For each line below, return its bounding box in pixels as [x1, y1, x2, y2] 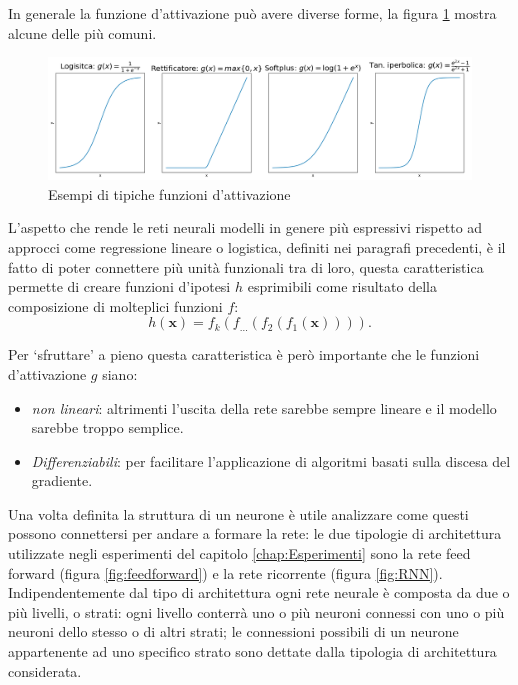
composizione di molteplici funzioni [8, 295, 223, 316]
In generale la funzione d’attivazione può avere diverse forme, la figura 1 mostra [8, 3, 497, 23]
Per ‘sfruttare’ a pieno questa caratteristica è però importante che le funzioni [8, 344, 480, 365]
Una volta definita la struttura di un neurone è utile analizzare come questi [8, 503, 469, 524]
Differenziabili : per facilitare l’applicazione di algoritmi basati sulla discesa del [31, 450, 511, 471]
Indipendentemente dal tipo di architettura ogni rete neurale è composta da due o [8, 582, 510, 603]
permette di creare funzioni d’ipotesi [8, 276, 231, 297]
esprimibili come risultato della [247, 276, 437, 297]
